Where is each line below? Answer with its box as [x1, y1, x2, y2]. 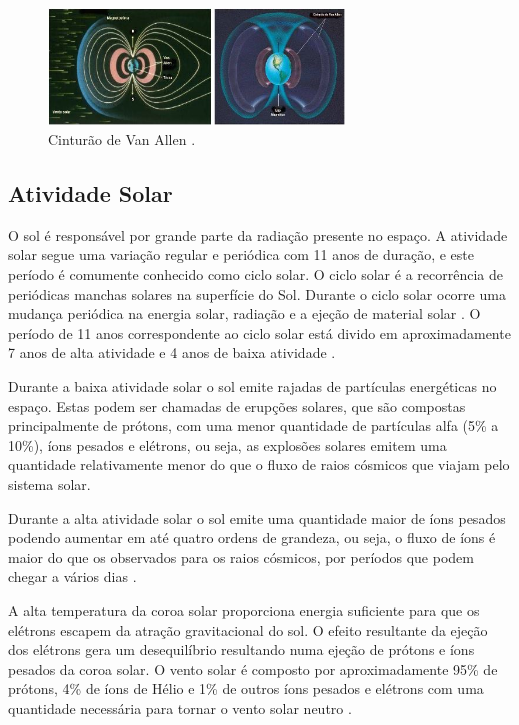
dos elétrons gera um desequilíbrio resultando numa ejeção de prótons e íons [8, 639, 475, 660]
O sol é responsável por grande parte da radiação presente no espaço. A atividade [8, 224, 508, 245]
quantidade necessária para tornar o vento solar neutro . [8, 697, 352, 718]
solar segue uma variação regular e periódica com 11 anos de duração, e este [8, 244, 474, 265]
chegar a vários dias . [8, 566, 137, 587]
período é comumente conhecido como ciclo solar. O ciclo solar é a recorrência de [8, 264, 503, 284]
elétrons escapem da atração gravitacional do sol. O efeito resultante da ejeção [8, 619, 488, 640]
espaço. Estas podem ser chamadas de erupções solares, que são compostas [8, 395, 466, 416]
